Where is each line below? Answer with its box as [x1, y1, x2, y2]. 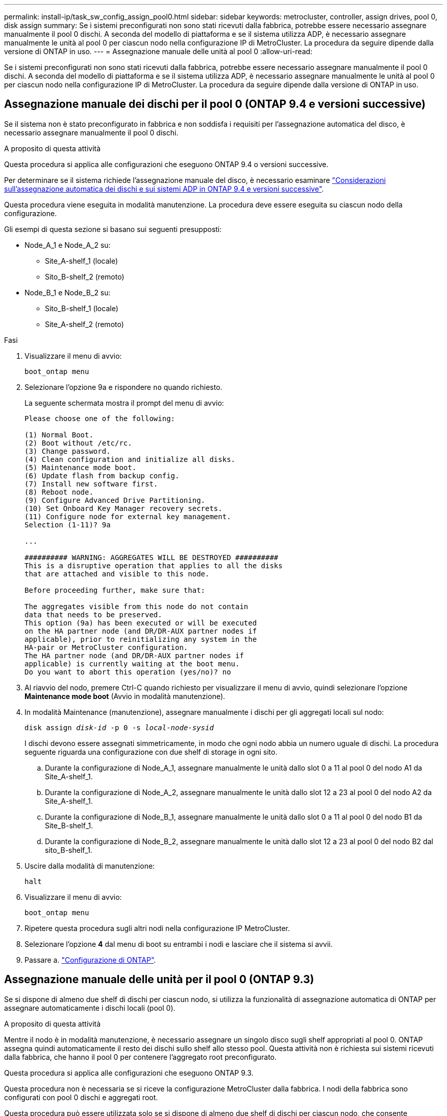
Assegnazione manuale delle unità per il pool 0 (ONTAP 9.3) [4, 973, 314, 986]
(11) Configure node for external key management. [24, 512, 231, 521]
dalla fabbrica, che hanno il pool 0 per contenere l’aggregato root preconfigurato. [4, 1052, 277, 1061]
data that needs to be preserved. [24, 610, 162, 619]
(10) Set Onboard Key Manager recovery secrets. [24, 504, 222, 513]
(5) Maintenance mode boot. [24, 463, 137, 472]
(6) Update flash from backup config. [24, 471, 180, 480]
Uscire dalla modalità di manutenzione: [24, 861, 155, 870]
